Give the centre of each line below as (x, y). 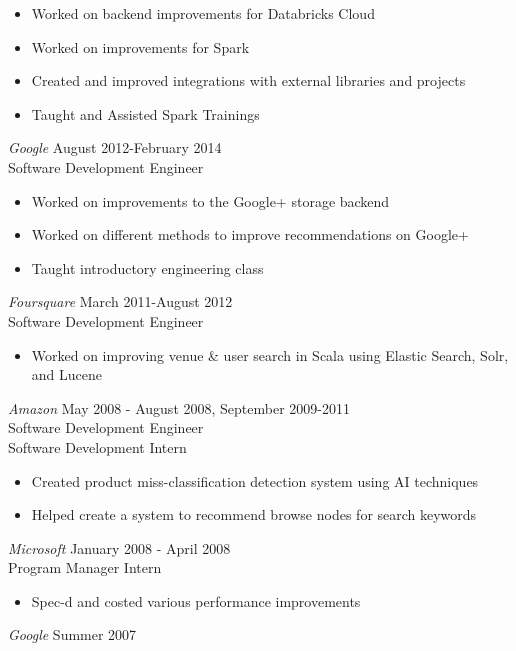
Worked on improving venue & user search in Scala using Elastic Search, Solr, (270, 354)
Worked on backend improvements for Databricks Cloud (203, 13)
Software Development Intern (97, 446)
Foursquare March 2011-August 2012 (120, 301)
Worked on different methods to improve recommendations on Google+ (250, 234)
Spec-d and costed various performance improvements (196, 600)
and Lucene (66, 374)
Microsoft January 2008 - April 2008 (119, 547)
